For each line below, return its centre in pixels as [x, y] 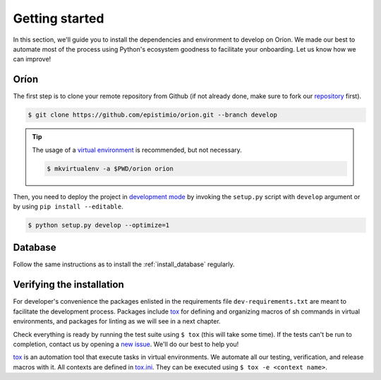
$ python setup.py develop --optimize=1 [98, 225]
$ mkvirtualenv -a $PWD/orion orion [110, 168]
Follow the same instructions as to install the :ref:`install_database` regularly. [124, 264]
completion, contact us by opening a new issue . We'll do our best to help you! [126, 344]
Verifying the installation [68, 285]
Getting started [59, 18]
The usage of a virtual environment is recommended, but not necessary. [137, 150]
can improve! [32, 59]
